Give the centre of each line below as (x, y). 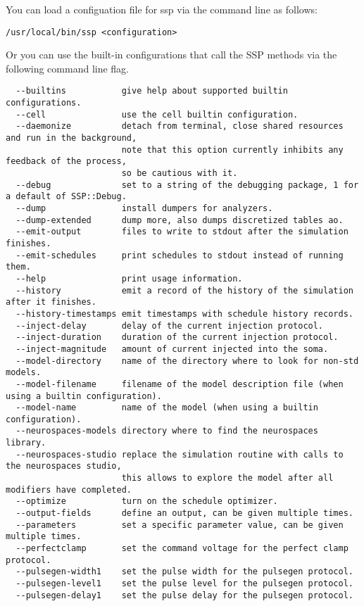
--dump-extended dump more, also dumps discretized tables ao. (180, 220)
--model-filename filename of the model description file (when (180, 384)
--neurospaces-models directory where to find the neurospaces (167, 431)
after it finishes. (51, 302)
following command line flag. (68, 68)
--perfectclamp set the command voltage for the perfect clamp (182, 549)
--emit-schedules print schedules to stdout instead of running (180, 255)
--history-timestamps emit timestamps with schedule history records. (184, 314)
